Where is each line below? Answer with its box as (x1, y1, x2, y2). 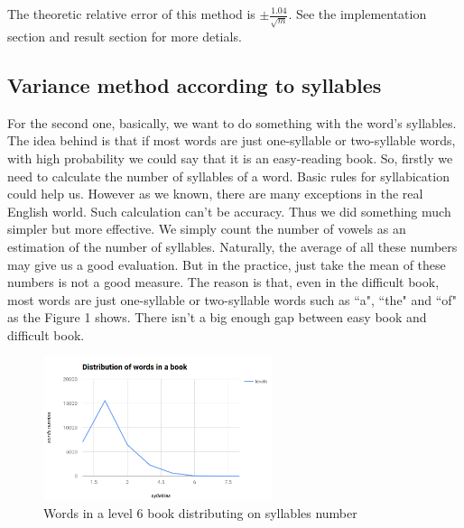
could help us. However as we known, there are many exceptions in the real (7, 184, 423, 203)
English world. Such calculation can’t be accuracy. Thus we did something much (7, 201, 451, 220)
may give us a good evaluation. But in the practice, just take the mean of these (7, 255, 446, 273)
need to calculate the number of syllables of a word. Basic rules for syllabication (7, 166, 450, 185)
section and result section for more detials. (7, 26, 242, 45)
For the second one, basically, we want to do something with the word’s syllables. (7, 113, 457, 132)
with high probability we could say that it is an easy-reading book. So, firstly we (7, 148, 453, 167)
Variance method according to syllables (7, 70, 382, 98)
